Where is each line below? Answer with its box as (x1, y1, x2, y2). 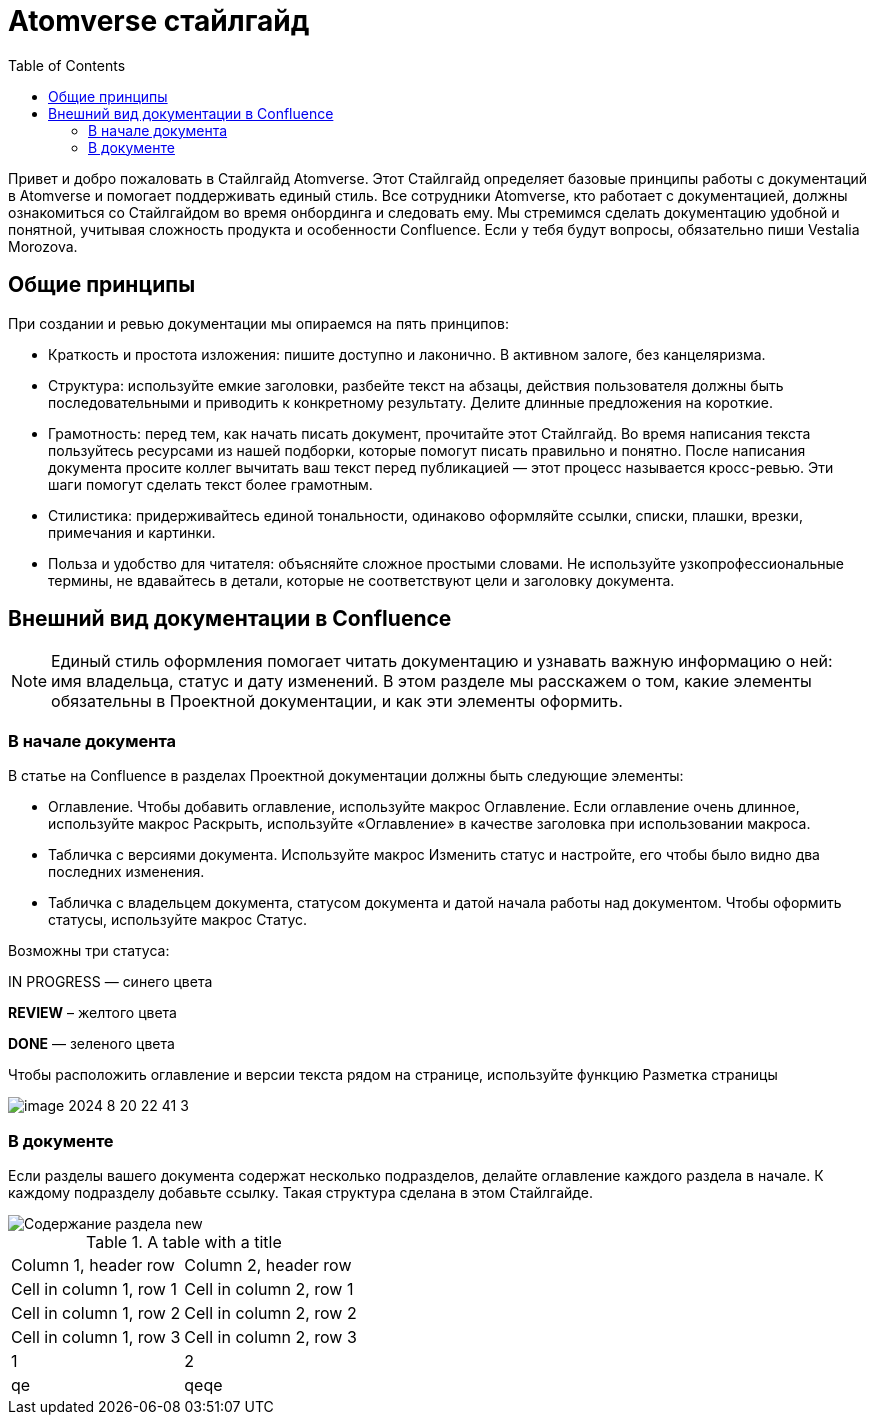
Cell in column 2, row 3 (184, 1326, 357, 1347)
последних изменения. (48, 863, 205, 881)
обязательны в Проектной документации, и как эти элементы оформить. (51, 691, 623, 712)
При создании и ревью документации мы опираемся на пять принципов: (8, 314, 509, 332)
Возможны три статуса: (8, 942, 170, 960)
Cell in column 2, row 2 (184, 1302, 357, 1323)
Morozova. (8, 237, 78, 255)
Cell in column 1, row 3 (11, 1326, 181, 1347)
